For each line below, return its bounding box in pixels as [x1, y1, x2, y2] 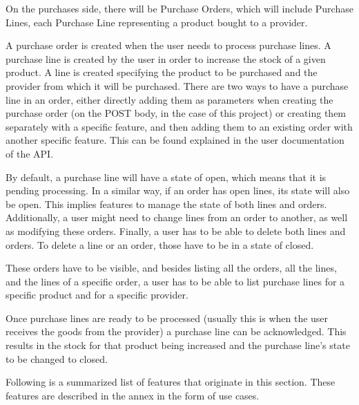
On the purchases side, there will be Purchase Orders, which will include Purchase [6, 1, 353, 15]
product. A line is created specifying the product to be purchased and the [6, 65, 318, 79]
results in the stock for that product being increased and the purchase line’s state [6, 338, 350, 352]
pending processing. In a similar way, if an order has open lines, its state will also [6, 183, 350, 198]
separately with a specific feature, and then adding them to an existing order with [6, 119, 353, 133]
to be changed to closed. [6, 351, 108, 366]
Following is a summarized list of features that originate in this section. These [6, 375, 336, 389]
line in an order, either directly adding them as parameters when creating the [6, 92, 333, 106]
